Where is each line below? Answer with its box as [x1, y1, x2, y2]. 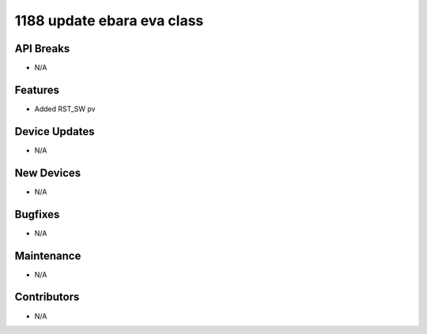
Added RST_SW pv [34, 103, 96, 114]
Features [14, 83, 59, 96]
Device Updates [14, 125, 95, 138]
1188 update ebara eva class [14, 12, 204, 29]
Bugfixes [14, 208, 60, 221]
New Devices [14, 166, 81, 179]
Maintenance [14, 249, 81, 262]
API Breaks [14, 42, 70, 55]
